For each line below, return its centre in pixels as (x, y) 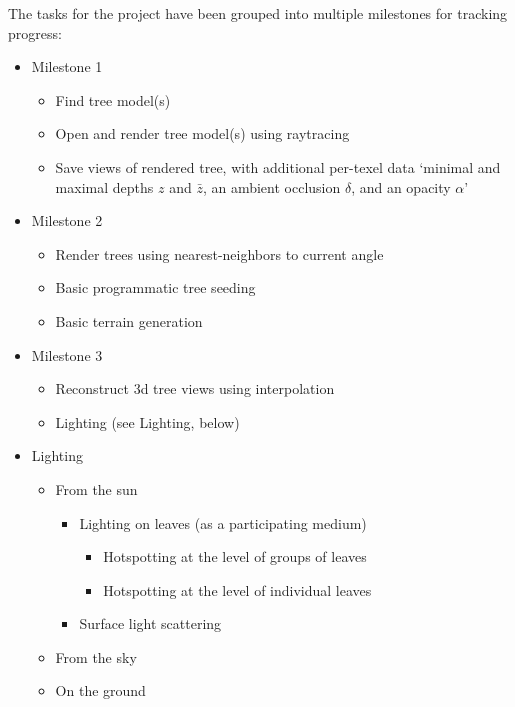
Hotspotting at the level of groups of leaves (235, 556)
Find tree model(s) (113, 99)
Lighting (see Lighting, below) (147, 421)
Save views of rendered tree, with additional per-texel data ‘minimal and (278, 166)
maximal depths (104, 186)
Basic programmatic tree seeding (155, 287)
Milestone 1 (67, 66)
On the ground (100, 690)
